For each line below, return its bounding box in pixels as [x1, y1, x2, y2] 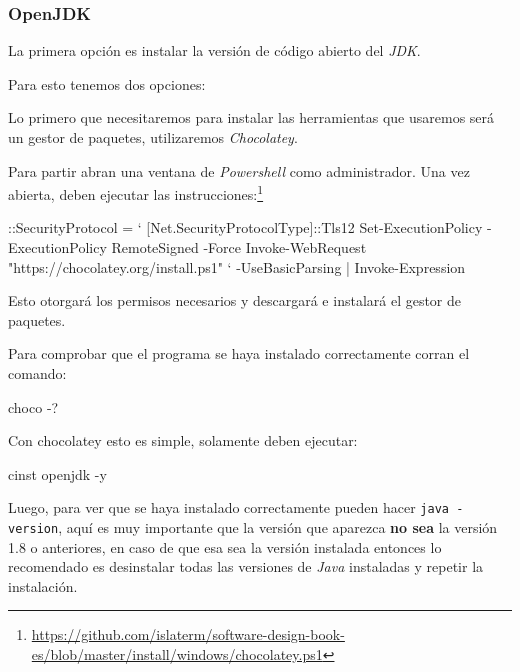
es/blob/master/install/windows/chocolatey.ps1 [31, 644, 323, 665]
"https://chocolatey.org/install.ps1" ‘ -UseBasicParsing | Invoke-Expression [8, 256, 466, 277]
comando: [8, 363, 67, 383]
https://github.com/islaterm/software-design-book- [31, 624, 345, 645]
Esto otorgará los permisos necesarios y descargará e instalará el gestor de [8, 290, 462, 311]
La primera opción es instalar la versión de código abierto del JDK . [8, 40, 421, 61]
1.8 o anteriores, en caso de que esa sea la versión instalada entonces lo [8, 536, 442, 557]
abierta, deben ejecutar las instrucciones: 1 [8, 181, 264, 204]
